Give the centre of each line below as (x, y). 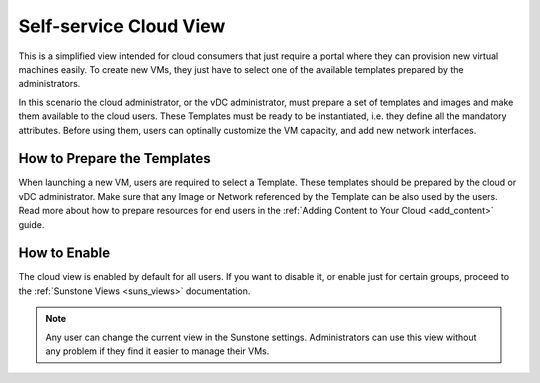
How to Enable (64, 253)
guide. (31, 224)
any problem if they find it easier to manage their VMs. (157, 351)
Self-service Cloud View (122, 26)
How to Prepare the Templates (114, 158)
